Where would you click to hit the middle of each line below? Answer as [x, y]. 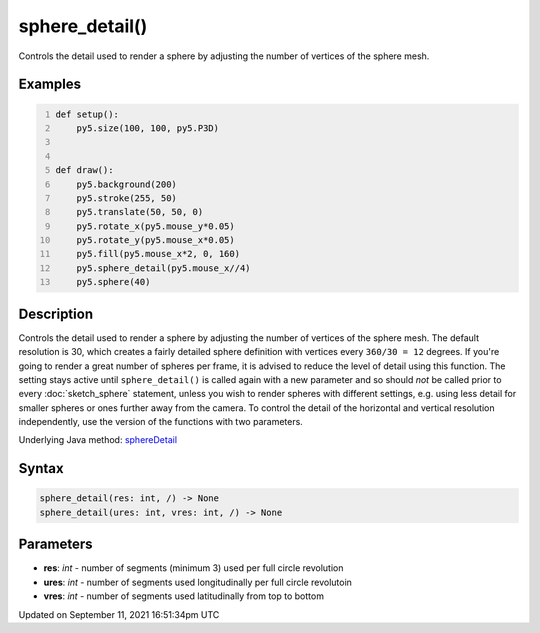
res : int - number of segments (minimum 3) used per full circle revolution [193, 568]
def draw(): [84, 170]
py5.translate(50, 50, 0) [140, 212]
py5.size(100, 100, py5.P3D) [148, 128]
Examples [50, 84]
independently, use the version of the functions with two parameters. [161, 422]
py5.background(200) [126, 184]
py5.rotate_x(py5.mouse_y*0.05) [155, 226]
